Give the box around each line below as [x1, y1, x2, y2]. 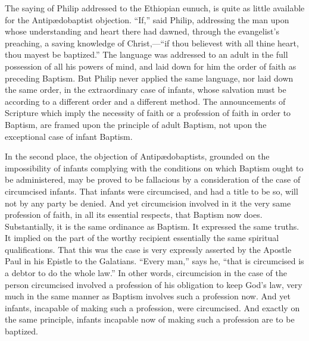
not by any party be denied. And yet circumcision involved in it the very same [5, 196, 291, 209]
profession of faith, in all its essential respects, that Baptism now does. [5, 208, 263, 221]
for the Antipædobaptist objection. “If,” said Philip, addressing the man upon [5, 13, 289, 26]
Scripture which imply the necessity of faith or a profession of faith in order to [5, 107, 291, 119]
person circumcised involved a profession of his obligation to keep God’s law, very [5, 278, 302, 290]
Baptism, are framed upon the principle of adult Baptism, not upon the [5, 118, 267, 130]
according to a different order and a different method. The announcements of [5, 95, 286, 107]
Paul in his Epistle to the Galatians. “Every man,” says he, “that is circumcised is [5, 255, 304, 267]
